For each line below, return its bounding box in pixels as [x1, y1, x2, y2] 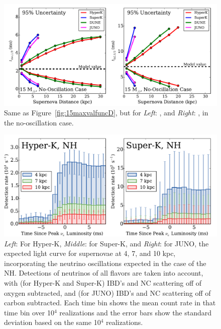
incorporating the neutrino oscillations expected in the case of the [4, 257, 206, 268]
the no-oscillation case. [4, 117, 74, 127]
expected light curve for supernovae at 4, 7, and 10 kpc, [4, 248, 176, 258]
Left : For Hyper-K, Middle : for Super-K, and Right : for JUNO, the [4, 238, 209, 248]
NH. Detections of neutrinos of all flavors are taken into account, [4, 268, 203, 278]
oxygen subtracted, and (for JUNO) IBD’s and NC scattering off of [4, 287, 211, 298]
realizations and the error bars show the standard [59, 307, 212, 317]
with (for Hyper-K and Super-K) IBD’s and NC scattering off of [4, 278, 202, 288]
